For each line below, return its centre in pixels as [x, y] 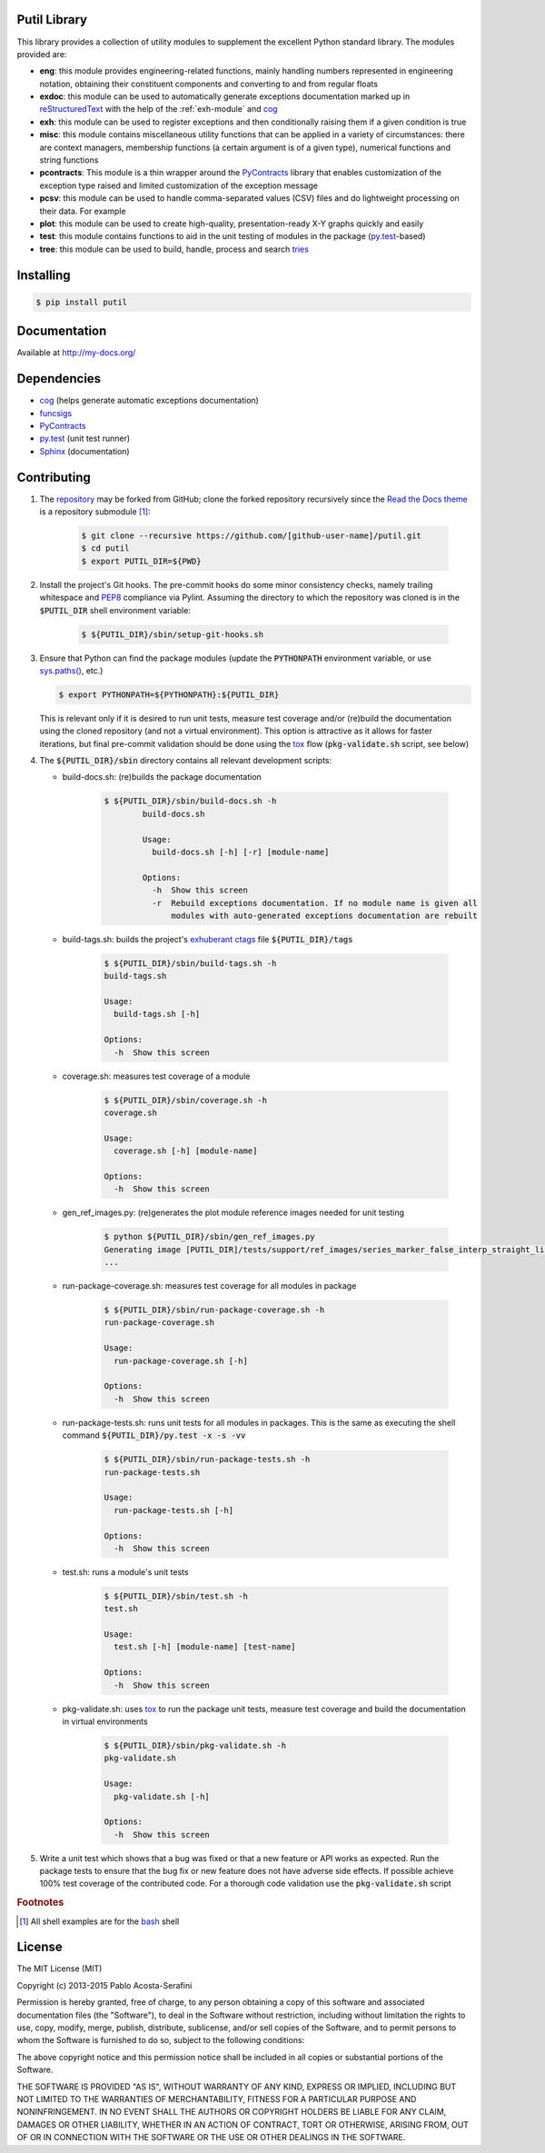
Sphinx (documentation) [85, 451]
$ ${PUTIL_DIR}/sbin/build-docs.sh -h [190, 801]
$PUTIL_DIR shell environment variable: [115, 610]
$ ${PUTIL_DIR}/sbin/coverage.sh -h [186, 1100]
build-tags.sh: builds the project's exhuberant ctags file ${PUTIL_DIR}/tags [208, 939]
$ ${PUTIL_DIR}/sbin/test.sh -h [176, 1596]
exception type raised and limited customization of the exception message [178, 185]
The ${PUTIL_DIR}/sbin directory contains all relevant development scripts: [186, 761]
